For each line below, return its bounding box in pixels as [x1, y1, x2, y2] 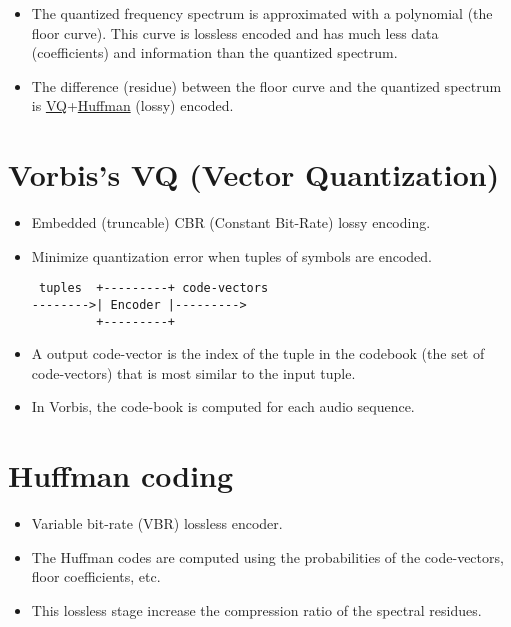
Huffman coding [8, 455, 234, 496]
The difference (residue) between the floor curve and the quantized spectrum [31, 75, 502, 96]
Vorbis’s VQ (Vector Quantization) [8, 154, 500, 195]
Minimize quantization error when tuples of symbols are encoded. [31, 245, 432, 266]
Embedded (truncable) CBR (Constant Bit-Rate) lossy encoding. [31, 212, 431, 233]
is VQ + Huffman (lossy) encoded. [31, 95, 234, 116]
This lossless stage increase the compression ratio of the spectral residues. [31, 599, 482, 620]
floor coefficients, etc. [31, 566, 161, 587]
